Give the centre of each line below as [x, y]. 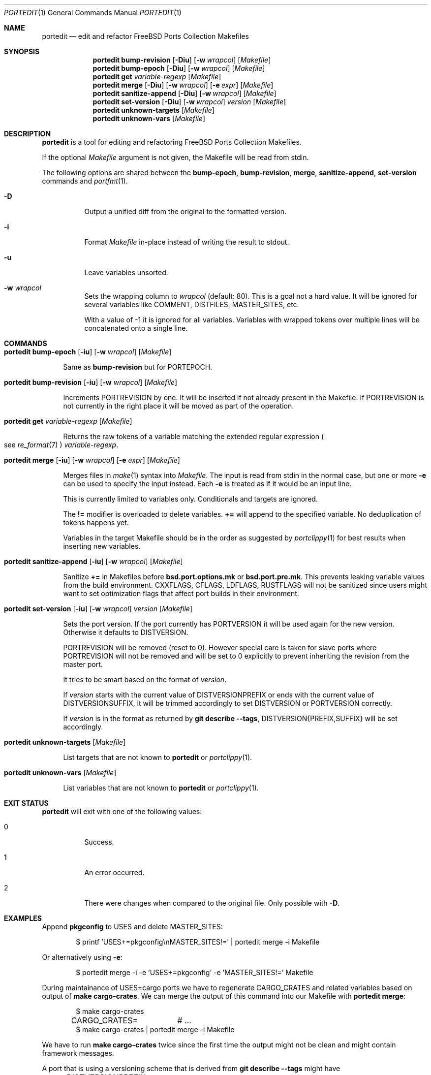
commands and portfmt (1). [85, 181]
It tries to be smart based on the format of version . [145, 680]
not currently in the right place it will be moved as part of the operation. [179, 406]
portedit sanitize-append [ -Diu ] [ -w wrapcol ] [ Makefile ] [185, 93]
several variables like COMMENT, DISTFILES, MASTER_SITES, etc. [192, 304]
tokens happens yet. [96, 522]
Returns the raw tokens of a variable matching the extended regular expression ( [193, 436]
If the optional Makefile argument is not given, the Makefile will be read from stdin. [175, 157]
